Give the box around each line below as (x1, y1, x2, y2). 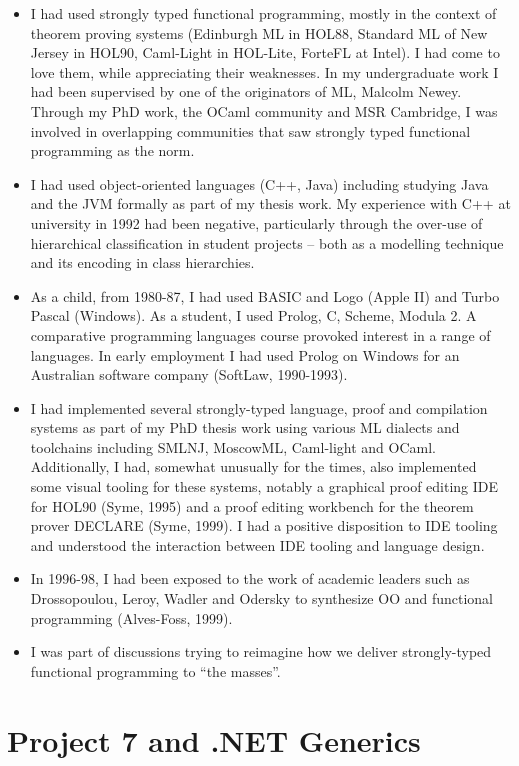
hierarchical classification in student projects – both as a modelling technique (30, 232, 504, 253)
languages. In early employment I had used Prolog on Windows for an (30, 344, 460, 365)
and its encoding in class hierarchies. (30, 252, 255, 273)
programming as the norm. (30, 140, 195, 161)
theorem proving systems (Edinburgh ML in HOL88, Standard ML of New (30, 22, 488, 43)
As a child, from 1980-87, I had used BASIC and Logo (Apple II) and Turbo (30, 285, 500, 306)
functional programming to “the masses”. (30, 660, 281, 681)
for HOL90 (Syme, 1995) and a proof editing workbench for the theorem (30, 495, 474, 516)
